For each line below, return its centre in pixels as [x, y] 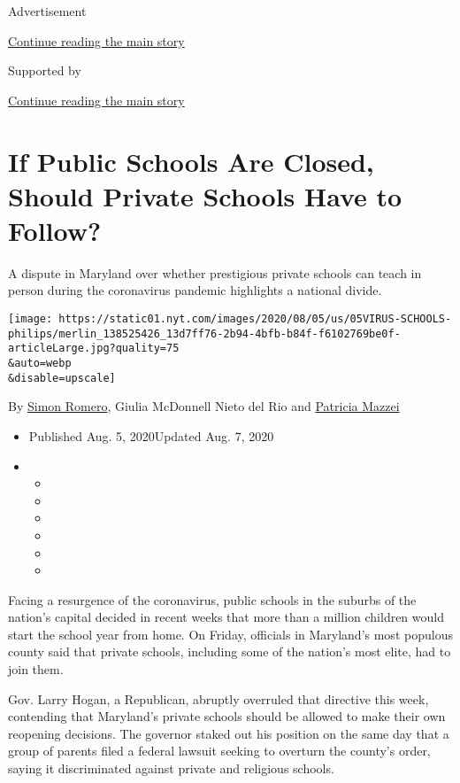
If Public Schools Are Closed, [191, 161]
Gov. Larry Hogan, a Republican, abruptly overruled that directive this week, [218, 698]
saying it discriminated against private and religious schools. [171, 768]
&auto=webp [40, 364]
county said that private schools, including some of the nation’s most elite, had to [230, 651]
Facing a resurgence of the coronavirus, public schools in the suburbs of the [212, 599]
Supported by [45, 70]
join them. [36, 669]
